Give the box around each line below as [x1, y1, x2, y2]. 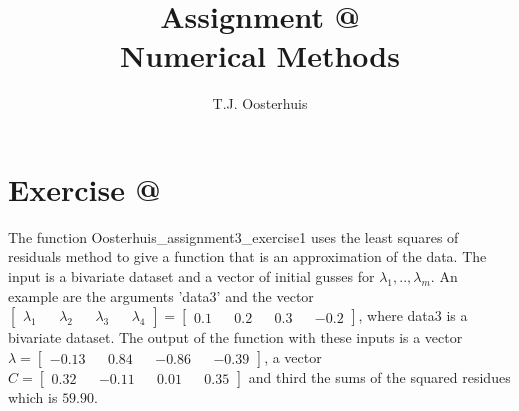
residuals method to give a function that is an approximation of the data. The [8, 246, 487, 267]
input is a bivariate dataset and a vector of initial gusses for [8, 266, 375, 287]
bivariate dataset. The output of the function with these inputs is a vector [8, 327, 463, 348]
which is [8, 386, 58, 407]
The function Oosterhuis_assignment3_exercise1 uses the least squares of [8, 226, 459, 247]
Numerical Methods [120, 35, 400, 76]
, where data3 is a [358, 305, 468, 326]
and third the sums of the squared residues [248, 366, 511, 387]
